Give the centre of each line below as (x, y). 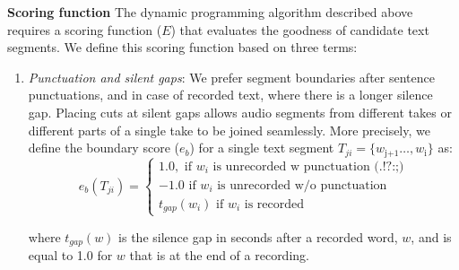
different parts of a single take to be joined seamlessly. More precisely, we (229, 130)
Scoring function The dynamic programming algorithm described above (210, 12)
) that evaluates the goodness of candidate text (300, 29)
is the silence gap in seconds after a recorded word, (258, 236)
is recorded (274, 204)
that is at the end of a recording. (219, 255)
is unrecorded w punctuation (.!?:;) (308, 166)
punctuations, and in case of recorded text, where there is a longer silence (230, 95)
